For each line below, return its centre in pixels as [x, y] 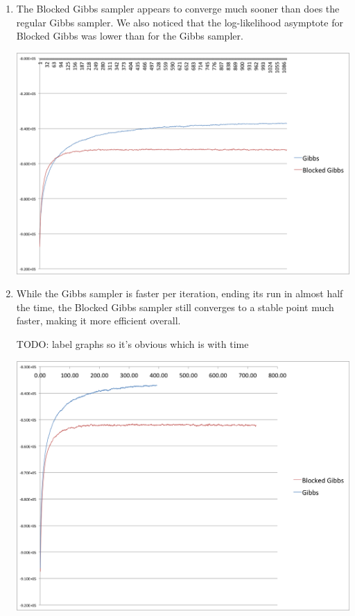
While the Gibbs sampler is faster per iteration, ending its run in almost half [180, 293]
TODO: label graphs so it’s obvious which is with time [132, 344]
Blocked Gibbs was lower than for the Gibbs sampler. [130, 36]
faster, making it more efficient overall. [98, 321]
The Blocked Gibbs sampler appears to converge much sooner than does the [178, 8]
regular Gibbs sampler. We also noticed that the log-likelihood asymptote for [180, 22]
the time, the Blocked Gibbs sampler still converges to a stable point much [175, 307]
